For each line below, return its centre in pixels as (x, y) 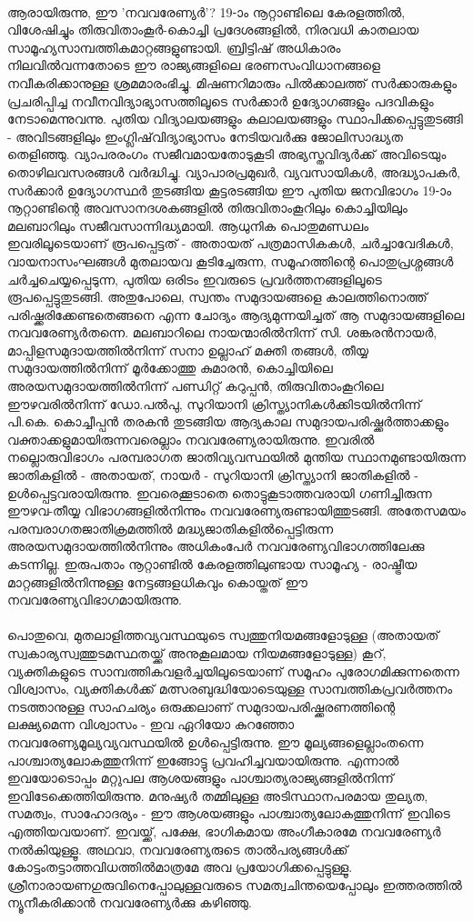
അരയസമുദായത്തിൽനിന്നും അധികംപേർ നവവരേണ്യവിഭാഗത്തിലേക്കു (216, 546)
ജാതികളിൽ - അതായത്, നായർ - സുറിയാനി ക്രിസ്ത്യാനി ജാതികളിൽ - (213, 475)
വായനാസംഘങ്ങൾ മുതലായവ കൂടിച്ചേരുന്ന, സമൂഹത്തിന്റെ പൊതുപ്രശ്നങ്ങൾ (231, 260)
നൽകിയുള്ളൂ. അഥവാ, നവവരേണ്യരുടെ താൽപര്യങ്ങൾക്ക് (178, 849)
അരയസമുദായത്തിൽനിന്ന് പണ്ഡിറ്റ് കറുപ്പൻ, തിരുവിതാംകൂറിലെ (196, 386)
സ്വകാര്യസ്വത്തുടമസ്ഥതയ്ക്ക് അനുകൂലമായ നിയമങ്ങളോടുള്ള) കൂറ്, (197, 652)
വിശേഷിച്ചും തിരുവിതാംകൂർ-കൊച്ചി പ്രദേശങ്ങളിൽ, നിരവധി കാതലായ (213, 30)
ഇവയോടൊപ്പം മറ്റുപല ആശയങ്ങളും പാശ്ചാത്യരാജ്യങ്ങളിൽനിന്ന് (201, 778)
